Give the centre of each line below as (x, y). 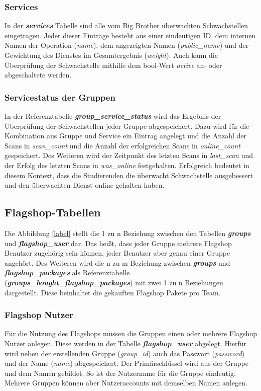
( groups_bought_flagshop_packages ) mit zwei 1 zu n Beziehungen (114, 282)
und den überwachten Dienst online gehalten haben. (85, 185)
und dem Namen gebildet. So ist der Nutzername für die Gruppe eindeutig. (120, 373)
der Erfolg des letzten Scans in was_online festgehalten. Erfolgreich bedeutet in (127, 165)
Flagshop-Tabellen (53, 212)
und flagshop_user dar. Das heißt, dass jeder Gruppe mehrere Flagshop (118, 243)
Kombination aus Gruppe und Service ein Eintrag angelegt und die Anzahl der (126, 136)
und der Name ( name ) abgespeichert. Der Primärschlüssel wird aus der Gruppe (127, 363)
